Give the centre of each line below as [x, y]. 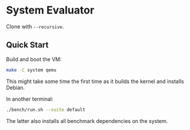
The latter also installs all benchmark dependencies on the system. [87, 121]
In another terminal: [30, 99]
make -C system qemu [31, 70]
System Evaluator [50, 10]
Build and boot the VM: [34, 59]
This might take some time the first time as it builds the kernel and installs [95, 81]
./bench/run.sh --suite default [46, 109]
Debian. [16, 87]
